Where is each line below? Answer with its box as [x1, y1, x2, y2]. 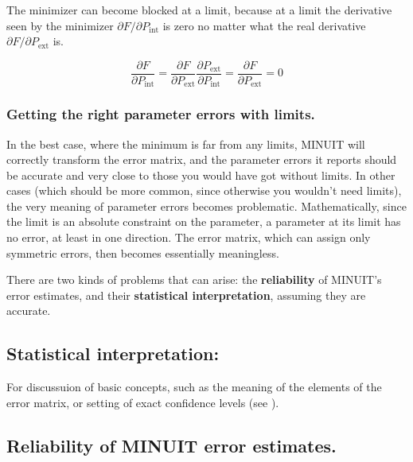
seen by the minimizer [6, 17, 114, 33]
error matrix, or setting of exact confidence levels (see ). [6, 394, 279, 410]
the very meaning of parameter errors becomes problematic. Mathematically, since [6, 197, 407, 214]
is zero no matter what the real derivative [162, 17, 366, 33]
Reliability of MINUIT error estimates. [6, 433, 337, 457]
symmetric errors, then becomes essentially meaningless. [6, 244, 279, 261]
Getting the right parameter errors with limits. [6, 104, 315, 124]
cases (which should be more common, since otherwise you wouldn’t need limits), [6, 182, 402, 199]
